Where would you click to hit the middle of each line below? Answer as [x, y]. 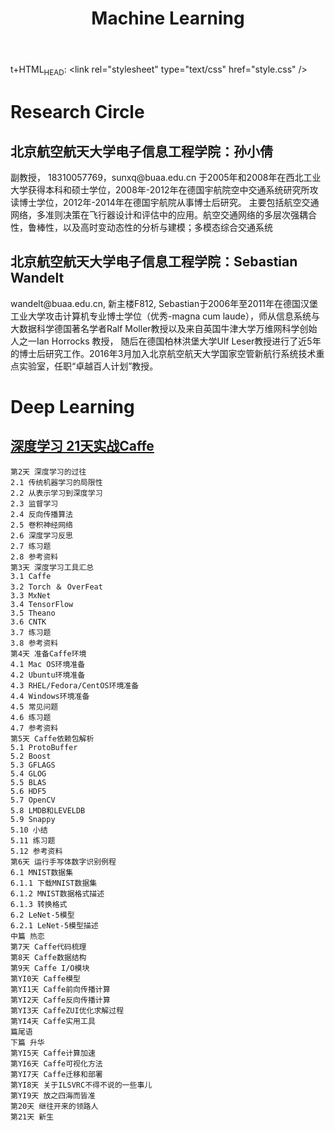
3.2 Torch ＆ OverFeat [56, 587]
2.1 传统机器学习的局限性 [56, 482]
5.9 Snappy [33, 819]
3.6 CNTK [28, 622]
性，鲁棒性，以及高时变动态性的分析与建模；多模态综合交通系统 [141, 227]
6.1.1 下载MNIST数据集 [54, 883]
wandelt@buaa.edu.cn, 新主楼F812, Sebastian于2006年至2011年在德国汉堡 [164, 303]
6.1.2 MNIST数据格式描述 [57, 893]
